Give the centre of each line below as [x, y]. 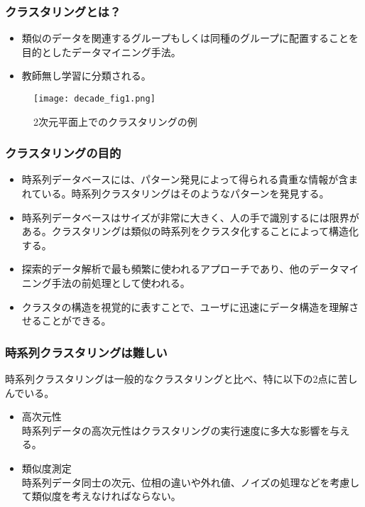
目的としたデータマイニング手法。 [101, 51]
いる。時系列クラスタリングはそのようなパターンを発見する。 [185, 193]
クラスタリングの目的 [63, 153]
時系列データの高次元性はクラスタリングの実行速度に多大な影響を [176, 430]
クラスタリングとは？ [63, 11]
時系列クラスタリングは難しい [86, 352]
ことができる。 [76, 321]
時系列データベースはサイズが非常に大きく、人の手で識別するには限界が [190, 217]
